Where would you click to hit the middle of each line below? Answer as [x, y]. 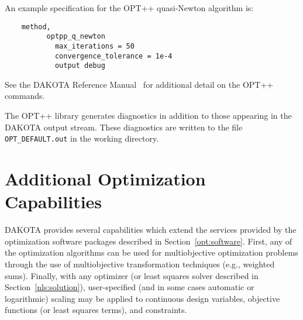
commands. [25, 96]
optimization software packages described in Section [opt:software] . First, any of [149, 241]
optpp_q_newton [76, 37]
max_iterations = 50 [94, 46]
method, [36, 27]
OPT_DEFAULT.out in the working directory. [82, 138]
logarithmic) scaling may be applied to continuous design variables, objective [142, 298]
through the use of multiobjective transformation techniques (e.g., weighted [140, 264]
